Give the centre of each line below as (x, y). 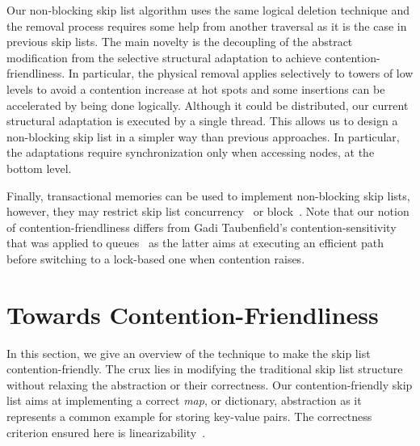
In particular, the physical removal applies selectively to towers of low (241, 73)
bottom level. (39, 168)
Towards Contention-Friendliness (193, 314)
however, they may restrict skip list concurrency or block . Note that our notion (208, 211)
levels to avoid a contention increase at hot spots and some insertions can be (196, 88)
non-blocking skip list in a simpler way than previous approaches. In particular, (203, 136)
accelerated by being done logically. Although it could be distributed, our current (208, 105)
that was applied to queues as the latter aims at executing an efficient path (195, 243)
